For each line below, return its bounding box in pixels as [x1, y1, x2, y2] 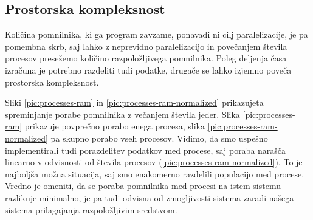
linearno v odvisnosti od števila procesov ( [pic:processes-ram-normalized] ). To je [5, 156, 303, 168]
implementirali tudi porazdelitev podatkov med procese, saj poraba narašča [5, 143, 286, 156]
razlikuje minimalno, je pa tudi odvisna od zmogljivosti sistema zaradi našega [5, 191, 294, 204]
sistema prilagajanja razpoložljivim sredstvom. [5, 203, 177, 216]
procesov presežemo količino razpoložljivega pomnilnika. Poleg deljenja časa [5, 52, 287, 64]
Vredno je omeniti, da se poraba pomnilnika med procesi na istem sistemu [5, 179, 281, 192]
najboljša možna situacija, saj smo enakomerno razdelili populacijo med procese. [5, 167, 304, 180]
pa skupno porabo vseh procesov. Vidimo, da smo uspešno [50, 131, 268, 144]
